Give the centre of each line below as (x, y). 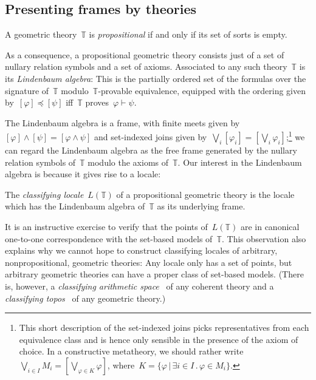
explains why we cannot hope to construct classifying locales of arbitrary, (141, 250)
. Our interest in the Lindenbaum (240, 162)
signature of (27, 90)
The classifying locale (44, 194)
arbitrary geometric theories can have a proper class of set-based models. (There (154, 274)
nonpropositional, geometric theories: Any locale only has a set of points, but (149, 262)
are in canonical (270, 226)
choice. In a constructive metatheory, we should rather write (131, 351)
